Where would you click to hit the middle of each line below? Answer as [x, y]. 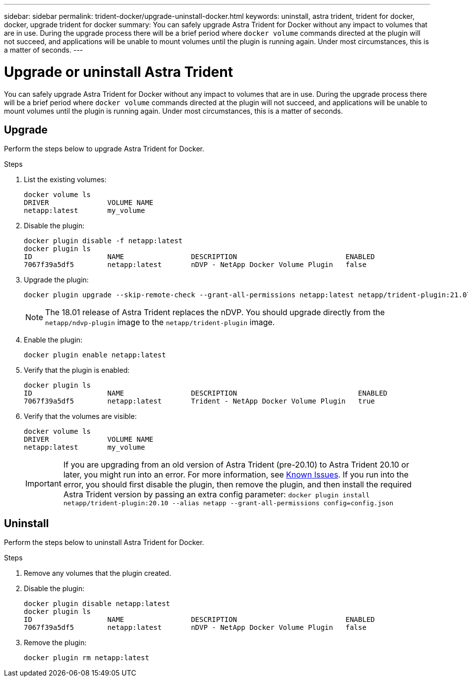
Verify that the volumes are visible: [80, 416]
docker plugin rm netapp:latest [87, 658]
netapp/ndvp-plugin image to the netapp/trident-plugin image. [160, 322]
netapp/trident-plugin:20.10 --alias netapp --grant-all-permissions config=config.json [228, 503]
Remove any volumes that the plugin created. [98, 573]
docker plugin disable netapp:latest [97, 604]
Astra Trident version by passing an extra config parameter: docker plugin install [216, 495]
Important [43, 483]
